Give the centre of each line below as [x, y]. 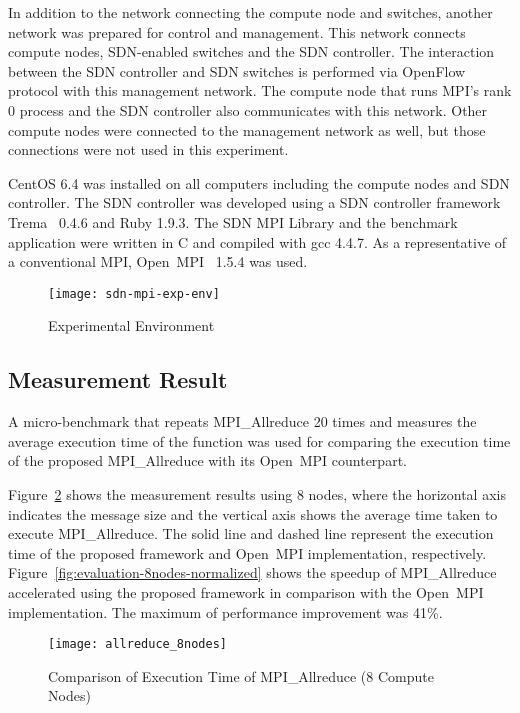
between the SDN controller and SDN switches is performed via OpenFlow [237, 70]
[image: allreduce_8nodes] [137, 644]
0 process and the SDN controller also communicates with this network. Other [248, 109]
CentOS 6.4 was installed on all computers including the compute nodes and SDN [259, 182]
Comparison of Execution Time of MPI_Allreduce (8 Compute [241, 675]
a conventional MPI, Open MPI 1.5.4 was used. [158, 261]
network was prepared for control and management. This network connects [237, 31]
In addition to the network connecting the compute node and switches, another [250, 12]
